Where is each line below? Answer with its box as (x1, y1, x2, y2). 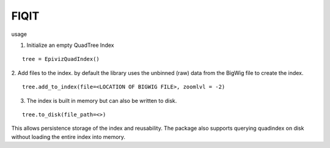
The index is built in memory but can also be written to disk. (26, 97, 177, 104)
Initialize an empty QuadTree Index (26, 41, 114, 49)
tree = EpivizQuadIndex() (22, 55, 100, 63)
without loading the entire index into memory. (11, 133, 125, 140)
